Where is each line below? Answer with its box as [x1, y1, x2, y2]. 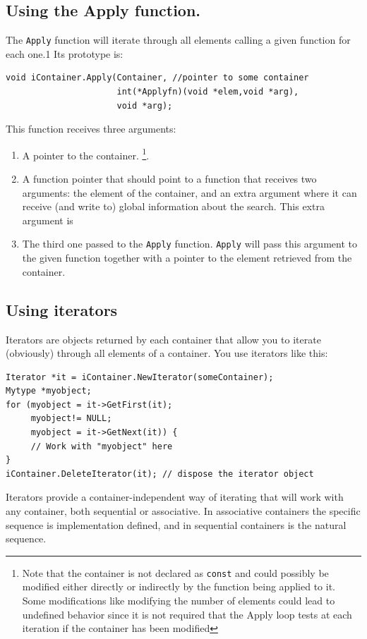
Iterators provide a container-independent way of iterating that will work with [6, 489, 344, 504]
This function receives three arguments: [6, 121, 176, 136]
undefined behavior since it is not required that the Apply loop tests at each [22, 607, 352, 621]
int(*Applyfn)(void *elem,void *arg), [116, 87, 299, 97]
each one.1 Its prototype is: [6, 46, 124, 61]
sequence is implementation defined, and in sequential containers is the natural [6, 517, 347, 532]
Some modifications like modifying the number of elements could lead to [22, 593, 335, 608]
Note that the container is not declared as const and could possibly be [22, 565, 329, 580]
